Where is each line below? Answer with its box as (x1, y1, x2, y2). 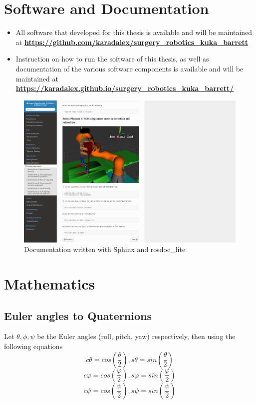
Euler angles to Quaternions (4, 307, 152, 323)
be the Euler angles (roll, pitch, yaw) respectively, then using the (37, 331, 236, 341)
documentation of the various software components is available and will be (15, 63, 244, 73)
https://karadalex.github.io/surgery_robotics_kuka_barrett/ (15, 83, 234, 93)
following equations (4, 340, 63, 351)
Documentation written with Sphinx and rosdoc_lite (24, 244, 186, 254)
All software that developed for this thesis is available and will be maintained (15, 27, 253, 37)
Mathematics (4, 273, 95, 293)
